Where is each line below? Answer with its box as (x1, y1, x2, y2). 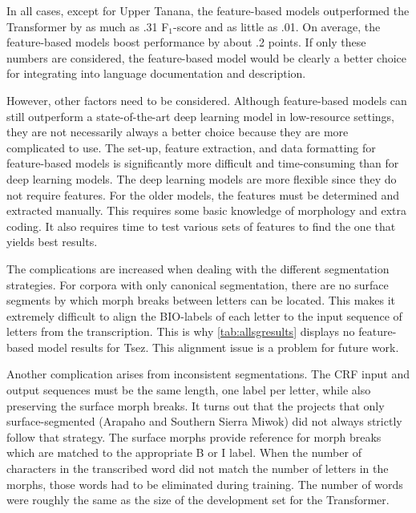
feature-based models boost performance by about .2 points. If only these (6, 34, 366, 50)
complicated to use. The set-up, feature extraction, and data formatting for (6, 139, 376, 156)
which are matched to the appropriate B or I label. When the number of (6, 444, 361, 461)
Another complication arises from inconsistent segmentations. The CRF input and (6, 366, 410, 382)
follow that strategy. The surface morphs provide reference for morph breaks (6, 428, 382, 445)
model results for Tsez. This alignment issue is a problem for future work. (37, 338, 399, 355)
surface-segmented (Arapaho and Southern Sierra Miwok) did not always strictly (6, 413, 402, 430)
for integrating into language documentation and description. (6, 65, 306, 82)
